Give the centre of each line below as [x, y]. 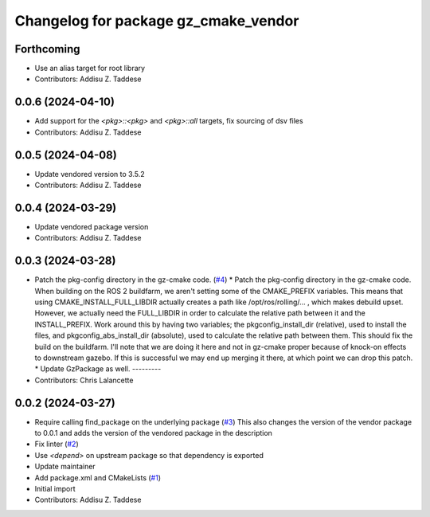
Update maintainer [65, 467]
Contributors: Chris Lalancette [84, 380]
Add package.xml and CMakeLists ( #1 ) [98, 477]
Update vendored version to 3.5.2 [90, 174]
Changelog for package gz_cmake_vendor [157, 21]
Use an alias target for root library [90, 69]
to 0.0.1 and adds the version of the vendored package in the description [153, 433]
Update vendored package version [92, 226]
